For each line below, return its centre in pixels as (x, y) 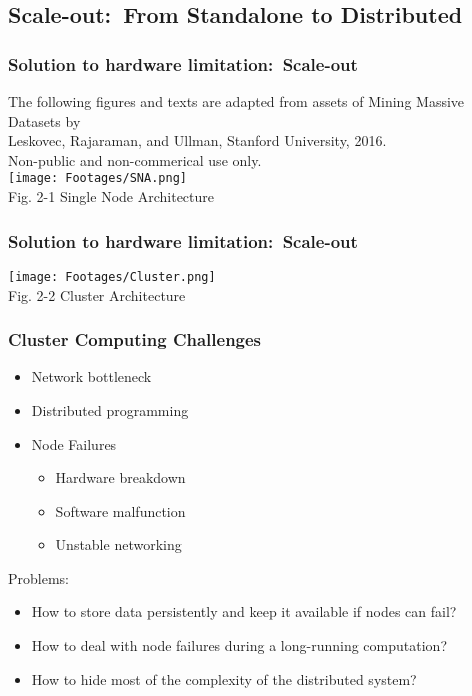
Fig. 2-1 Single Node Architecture (111, 196)
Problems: (38, 577)
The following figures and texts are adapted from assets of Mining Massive (236, 101)
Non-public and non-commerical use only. (135, 159)
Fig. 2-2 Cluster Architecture (97, 294)
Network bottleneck (91, 376)
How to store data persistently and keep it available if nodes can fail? (244, 611)
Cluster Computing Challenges (135, 339)
